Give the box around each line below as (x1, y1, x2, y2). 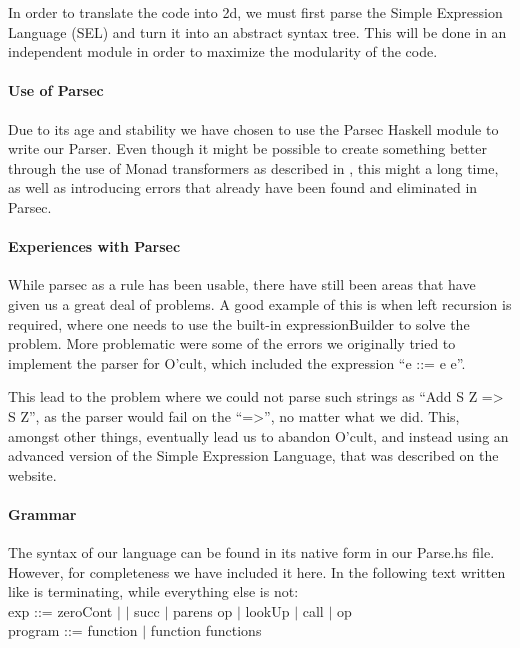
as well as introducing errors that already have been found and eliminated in (8, 177, 478, 198)
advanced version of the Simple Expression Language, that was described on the (8, 445, 499, 466)
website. (8, 464, 57, 485)
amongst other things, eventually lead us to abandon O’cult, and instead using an (8, 425, 509, 446)
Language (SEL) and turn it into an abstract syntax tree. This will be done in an (8, 21, 507, 42)
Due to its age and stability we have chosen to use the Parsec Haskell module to (8, 118, 499, 139)
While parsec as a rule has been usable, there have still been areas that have (8, 274, 476, 295)
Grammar (8, 503, 77, 524)
